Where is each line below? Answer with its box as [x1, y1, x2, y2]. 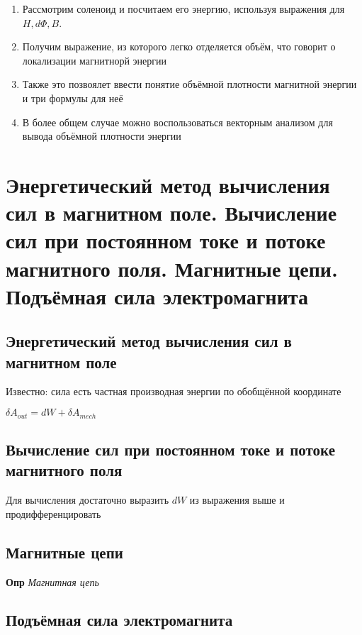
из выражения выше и [189, 492, 285, 507]
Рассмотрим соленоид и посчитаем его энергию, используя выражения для [22, 1, 345, 16]
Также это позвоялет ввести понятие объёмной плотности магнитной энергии [22, 77, 357, 92]
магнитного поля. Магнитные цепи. [6, 253, 338, 282]
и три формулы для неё [22, 90, 123, 105]
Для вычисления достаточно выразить [6, 492, 169, 507]
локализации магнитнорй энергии [22, 53, 166, 67]
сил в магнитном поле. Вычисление [6, 198, 337, 227]
